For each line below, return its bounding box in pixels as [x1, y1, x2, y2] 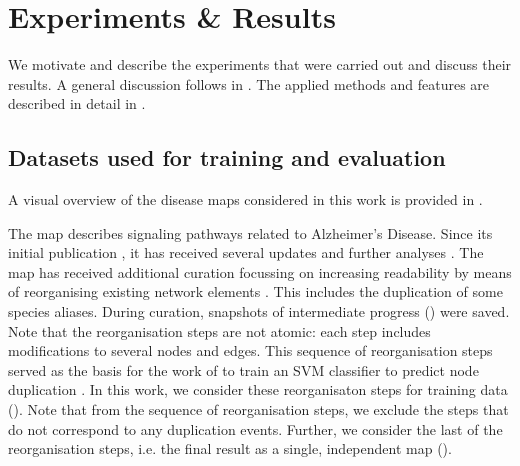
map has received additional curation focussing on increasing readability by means [8, 261, 512, 282]
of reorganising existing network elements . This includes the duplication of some [8, 281, 503, 302]
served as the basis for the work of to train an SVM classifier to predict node [8, 359, 479, 380]
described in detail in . [8, 93, 146, 114]
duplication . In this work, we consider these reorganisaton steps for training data [8, 379, 508, 400]
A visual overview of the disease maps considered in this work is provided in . [8, 189, 483, 210]
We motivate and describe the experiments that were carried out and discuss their [8, 54, 512, 75]
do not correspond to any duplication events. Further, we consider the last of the [8, 418, 503, 439]
